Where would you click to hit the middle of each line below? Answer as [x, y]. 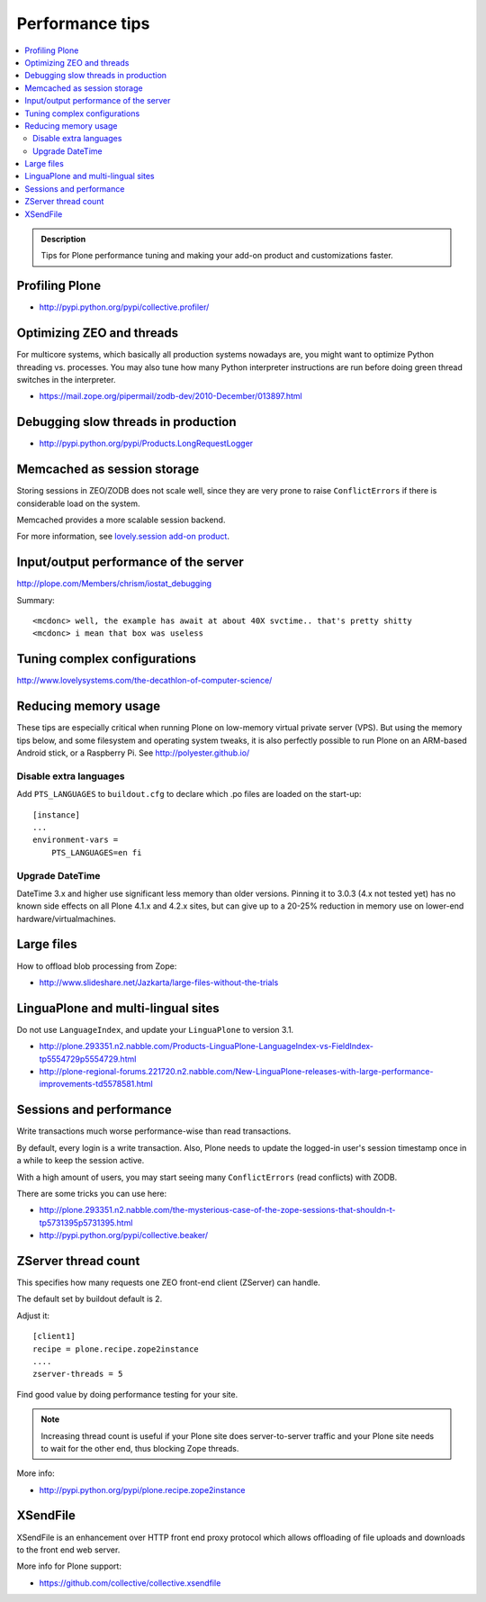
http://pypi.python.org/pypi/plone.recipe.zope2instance [142, 1489]
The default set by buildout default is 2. [90, 1299]
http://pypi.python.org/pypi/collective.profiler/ [124, 307]
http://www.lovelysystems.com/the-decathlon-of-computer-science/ [144, 681]
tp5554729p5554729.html [88, 1059]
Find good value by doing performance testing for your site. [127, 1394]
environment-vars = [76, 840]
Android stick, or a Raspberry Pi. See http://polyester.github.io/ [133, 753]
